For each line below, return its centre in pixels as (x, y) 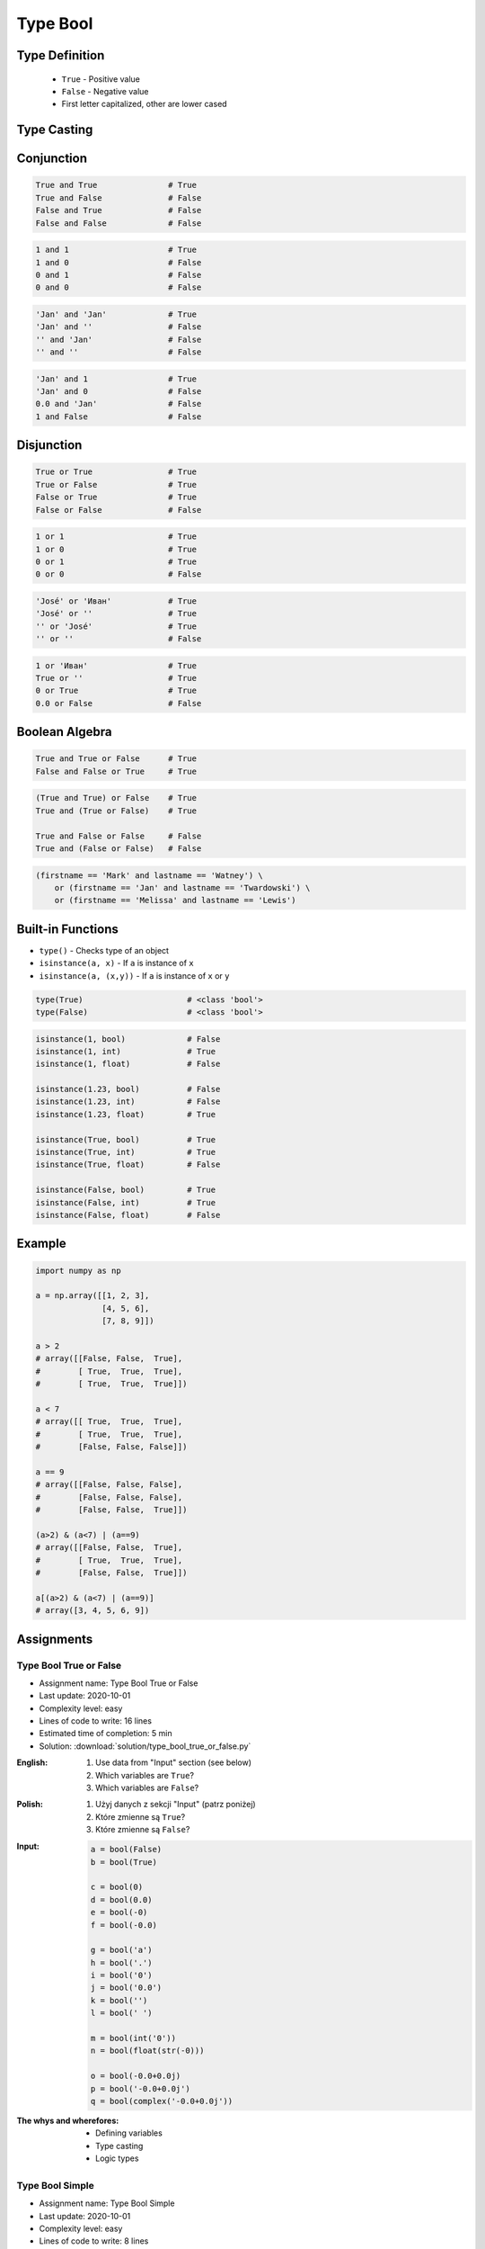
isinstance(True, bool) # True (125, 1139)
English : (32, 1762)
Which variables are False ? (147, 1788)
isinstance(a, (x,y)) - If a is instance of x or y (134, 975)
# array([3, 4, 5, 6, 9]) (93, 1611)
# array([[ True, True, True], (109, 1422)
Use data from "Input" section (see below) (173, 1762)
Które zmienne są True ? (141, 1816)
